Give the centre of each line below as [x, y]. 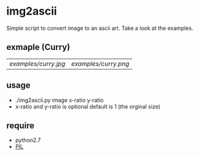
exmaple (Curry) [38, 47]
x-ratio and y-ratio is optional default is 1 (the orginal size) [88, 106]
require [20, 125]
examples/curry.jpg [38, 63]
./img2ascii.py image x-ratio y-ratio [59, 100]
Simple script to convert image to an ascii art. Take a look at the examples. [100, 28]
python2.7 [28, 140]
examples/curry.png [100, 63]
